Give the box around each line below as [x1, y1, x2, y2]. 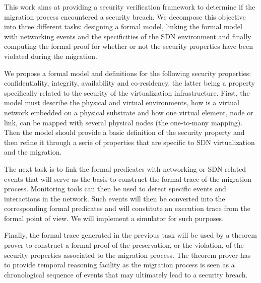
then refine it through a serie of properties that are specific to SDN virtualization [4, 136, 255, 147]
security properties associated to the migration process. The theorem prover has [4, 249, 251, 260]
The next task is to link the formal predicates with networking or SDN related [4, 163, 246, 174]
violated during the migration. [4, 50, 97, 61]
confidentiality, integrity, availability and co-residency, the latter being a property [4, 78, 255, 88]
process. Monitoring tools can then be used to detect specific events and [4, 183, 226, 194]
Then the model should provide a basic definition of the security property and [4, 127, 245, 137]
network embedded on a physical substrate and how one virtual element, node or [4, 107, 253, 117]
